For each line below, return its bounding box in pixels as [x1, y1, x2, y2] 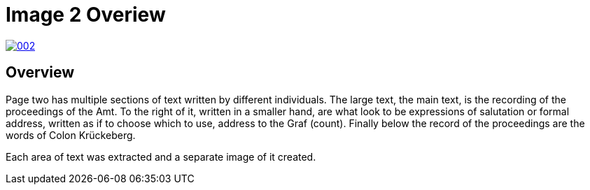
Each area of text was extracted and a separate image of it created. [6, 150, 316, 163]
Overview [6, 64, 75, 82]
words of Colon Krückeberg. [6, 129, 136, 141]
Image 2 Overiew [6, 3, 166, 27]
